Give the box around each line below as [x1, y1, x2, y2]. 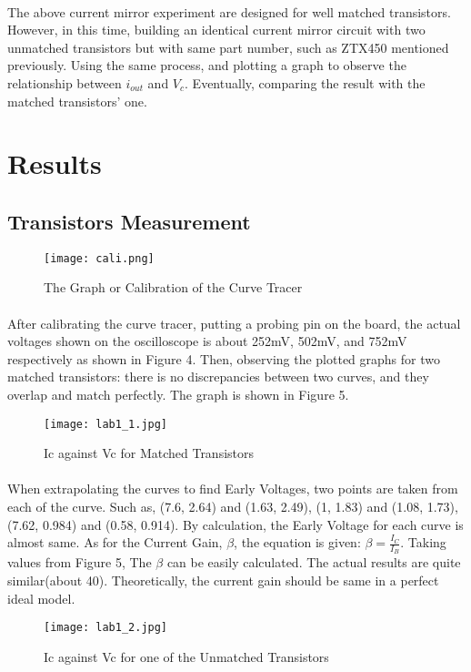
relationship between [7, 73, 122, 92]
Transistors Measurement [7, 207, 251, 235]
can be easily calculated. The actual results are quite [166, 553, 461, 572]
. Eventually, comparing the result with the [185, 73, 426, 92]
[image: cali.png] [44, 251, 155, 265]
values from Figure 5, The [7, 553, 152, 572]
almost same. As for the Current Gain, [7, 533, 223, 552]
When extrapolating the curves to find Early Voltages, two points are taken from [7, 479, 458, 498]
